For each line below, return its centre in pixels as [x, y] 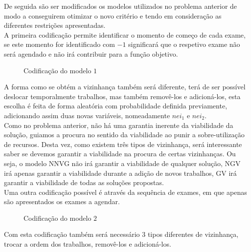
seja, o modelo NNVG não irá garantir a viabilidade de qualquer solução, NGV [122, 163]
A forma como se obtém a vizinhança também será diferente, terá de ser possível [125, 87]
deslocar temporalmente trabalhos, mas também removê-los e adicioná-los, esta [122, 96]
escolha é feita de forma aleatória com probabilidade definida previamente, [116, 106]
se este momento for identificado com [59, 44]
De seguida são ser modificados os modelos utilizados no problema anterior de [121, 6]
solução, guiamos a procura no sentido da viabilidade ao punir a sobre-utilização [124, 135]
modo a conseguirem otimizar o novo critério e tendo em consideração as [113, 15]
